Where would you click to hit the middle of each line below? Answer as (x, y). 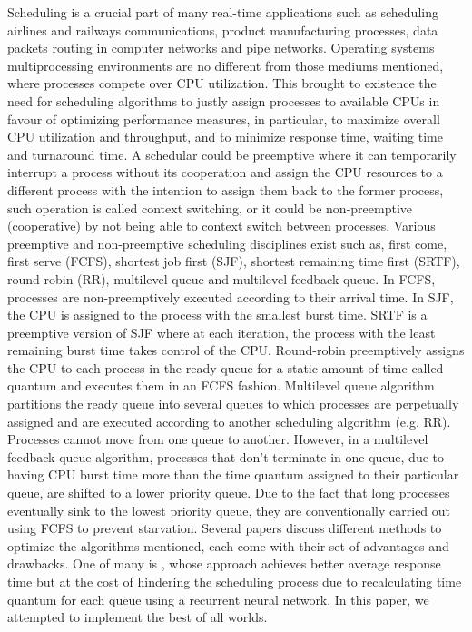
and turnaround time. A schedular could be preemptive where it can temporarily (232, 154)
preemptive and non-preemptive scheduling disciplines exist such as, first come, (227, 243)
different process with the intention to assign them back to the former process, (226, 189)
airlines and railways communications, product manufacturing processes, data (223, 30)
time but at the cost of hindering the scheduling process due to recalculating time (235, 581)
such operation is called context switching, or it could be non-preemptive (210, 207)
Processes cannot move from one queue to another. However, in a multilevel (218, 439)
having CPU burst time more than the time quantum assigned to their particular (233, 474)
